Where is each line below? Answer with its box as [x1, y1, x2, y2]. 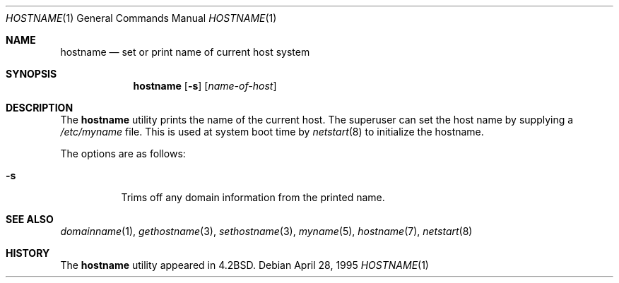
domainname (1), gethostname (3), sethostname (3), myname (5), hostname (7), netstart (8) [60, 225, 473, 237]
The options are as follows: [60, 147, 186, 159]
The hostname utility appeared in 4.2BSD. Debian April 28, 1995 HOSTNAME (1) [60, 259, 429, 271]
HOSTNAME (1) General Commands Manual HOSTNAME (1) [6, 12, 277, 24]
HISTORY [6, 247, 50, 259]
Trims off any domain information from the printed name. [121, 191, 385, 203]
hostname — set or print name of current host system [60, 46, 310, 58]
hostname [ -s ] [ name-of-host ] [133, 80, 277, 92]
